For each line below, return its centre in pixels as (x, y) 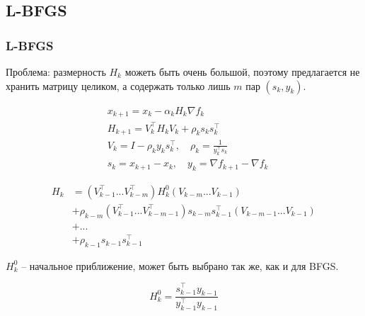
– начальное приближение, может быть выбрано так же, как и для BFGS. (180, 265)
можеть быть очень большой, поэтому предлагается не (242, 72)
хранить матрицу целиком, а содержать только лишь (118, 85)
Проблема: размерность (56, 72)
